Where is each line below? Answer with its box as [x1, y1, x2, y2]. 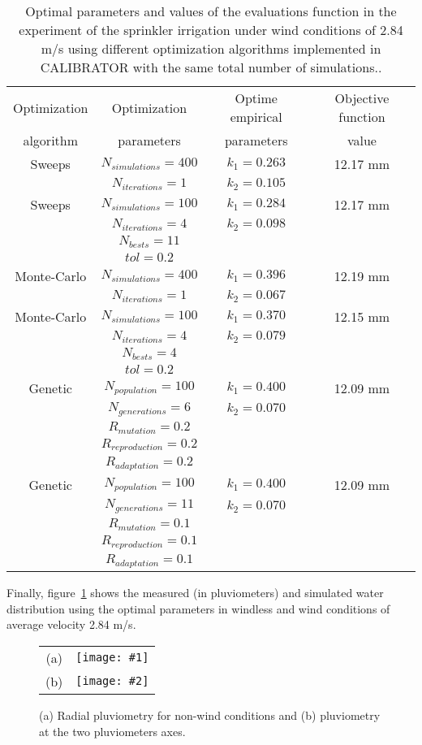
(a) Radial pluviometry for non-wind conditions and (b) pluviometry [39, 706, 381, 723]
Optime [235, 89, 278, 107]
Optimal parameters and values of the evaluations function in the [25, 2, 397, 20]
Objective [334, 89, 390, 107]
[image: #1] [75, 651, 149, 665]
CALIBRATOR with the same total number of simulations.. [40, 58, 382, 76]
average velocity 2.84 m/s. [6, 616, 136, 633]
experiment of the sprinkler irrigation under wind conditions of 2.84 [19, 20, 403, 39]
